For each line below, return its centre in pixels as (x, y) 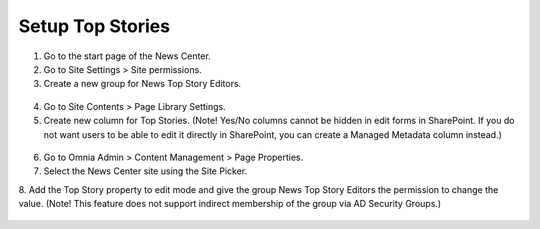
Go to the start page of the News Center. (127, 56)
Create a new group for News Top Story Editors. (142, 84)
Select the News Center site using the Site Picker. (145, 171)
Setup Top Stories (94, 26)
